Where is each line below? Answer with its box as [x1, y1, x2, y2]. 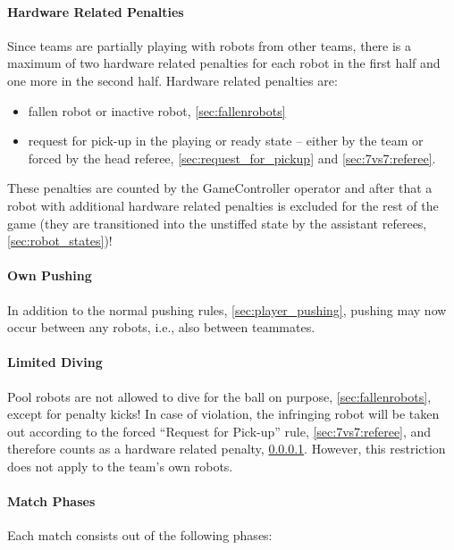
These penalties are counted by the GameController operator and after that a [7, 179, 433, 197]
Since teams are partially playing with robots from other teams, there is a [7, 36, 412, 54]
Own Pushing [7, 266, 92, 285]
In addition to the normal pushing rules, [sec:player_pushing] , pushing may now [7, 300, 447, 319]
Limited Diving [7, 353, 103, 371]
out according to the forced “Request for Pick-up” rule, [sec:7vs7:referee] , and [7, 421, 432, 440]
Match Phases [7, 492, 96, 511]
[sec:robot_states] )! [7, 231, 113, 250]
